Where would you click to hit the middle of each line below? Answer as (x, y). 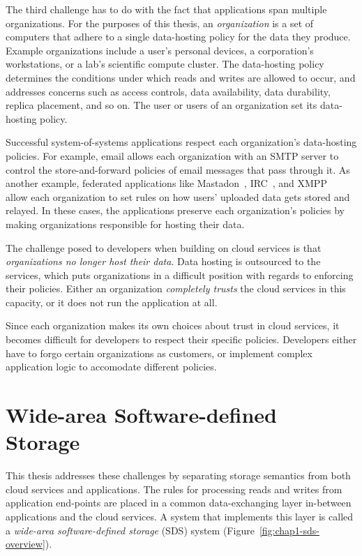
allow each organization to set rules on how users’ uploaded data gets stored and (178, 196)
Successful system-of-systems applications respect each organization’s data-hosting (181, 142)
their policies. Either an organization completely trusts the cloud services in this (176, 288)
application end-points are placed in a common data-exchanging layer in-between (179, 503)
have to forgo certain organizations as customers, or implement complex (159, 353)
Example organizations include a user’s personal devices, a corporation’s (160, 50)
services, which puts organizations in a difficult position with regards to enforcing (180, 275)
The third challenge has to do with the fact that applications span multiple (166, 9)
